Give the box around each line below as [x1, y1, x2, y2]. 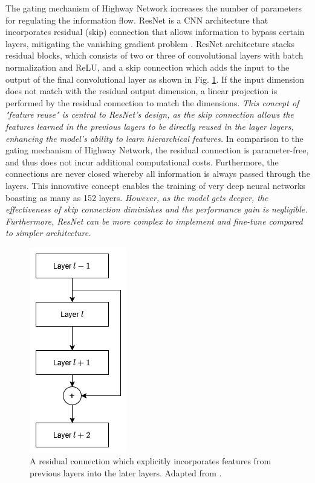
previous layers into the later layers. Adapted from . [30, 467, 222, 479]
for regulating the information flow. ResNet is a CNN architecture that [5, 13, 268, 26]
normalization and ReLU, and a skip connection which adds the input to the [5, 60, 290, 73]
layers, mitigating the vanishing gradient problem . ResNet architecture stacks [5, 37, 294, 50]
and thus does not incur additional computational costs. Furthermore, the [5, 155, 279, 168]
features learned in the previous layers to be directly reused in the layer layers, [5, 120, 294, 132]
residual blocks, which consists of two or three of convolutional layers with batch [5, 49, 304, 62]
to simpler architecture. [5, 226, 91, 239]
